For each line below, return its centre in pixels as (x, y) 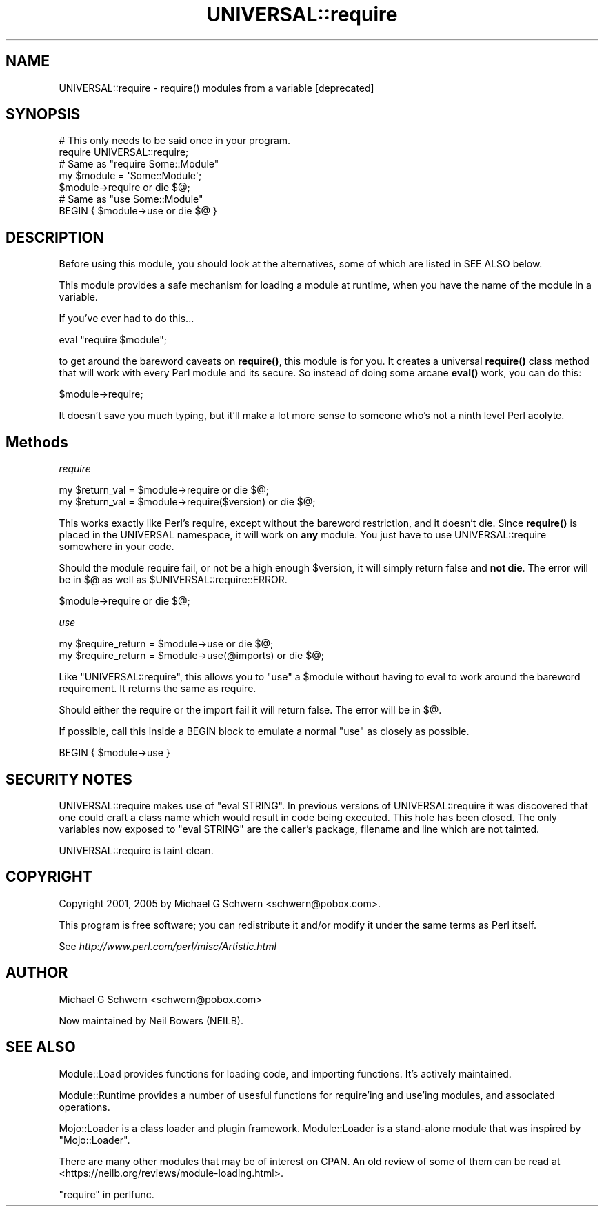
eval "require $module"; (113, 340)
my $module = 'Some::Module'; (130, 176)
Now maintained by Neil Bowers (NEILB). (151, 1020)
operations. (84, 1107)
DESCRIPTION (55, 237)
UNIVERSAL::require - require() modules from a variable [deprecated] (217, 88)
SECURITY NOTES (69, 779)
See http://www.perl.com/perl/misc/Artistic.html (168, 946)
